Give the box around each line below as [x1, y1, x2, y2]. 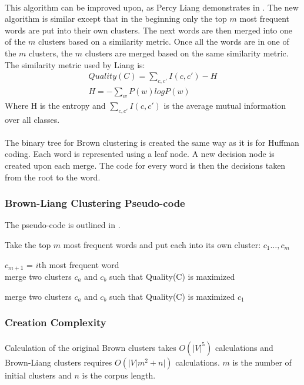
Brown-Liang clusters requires [5, 356, 112, 368]
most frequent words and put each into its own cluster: [63, 238, 261, 250]
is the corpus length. [82, 369, 156, 381]
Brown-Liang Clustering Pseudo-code [5, 196, 185, 210]
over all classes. [5, 113, 60, 125]
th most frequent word [38, 258, 119, 270]
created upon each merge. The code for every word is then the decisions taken [5, 159, 286, 171]
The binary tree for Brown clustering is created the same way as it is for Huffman [5, 136, 299, 148]
